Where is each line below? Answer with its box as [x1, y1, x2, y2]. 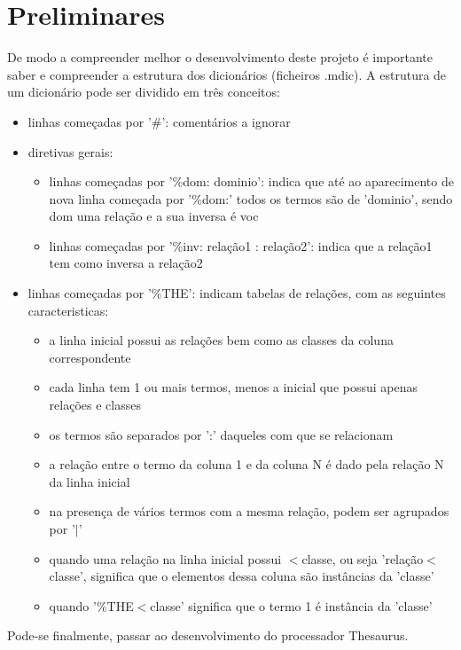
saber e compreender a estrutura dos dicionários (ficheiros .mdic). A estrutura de [7, 65, 447, 83]
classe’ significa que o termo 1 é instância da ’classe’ [150, 596, 433, 615]
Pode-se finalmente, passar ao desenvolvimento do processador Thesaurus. [7, 626, 409, 645]
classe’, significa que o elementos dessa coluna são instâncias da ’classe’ [49, 567, 434, 585]
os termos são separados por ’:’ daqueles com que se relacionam [49, 425, 394, 443]
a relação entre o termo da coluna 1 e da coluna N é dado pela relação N [49, 455, 444, 474]
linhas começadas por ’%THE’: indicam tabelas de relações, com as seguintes [27, 284, 446, 302]
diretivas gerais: [27, 142, 113, 161]
